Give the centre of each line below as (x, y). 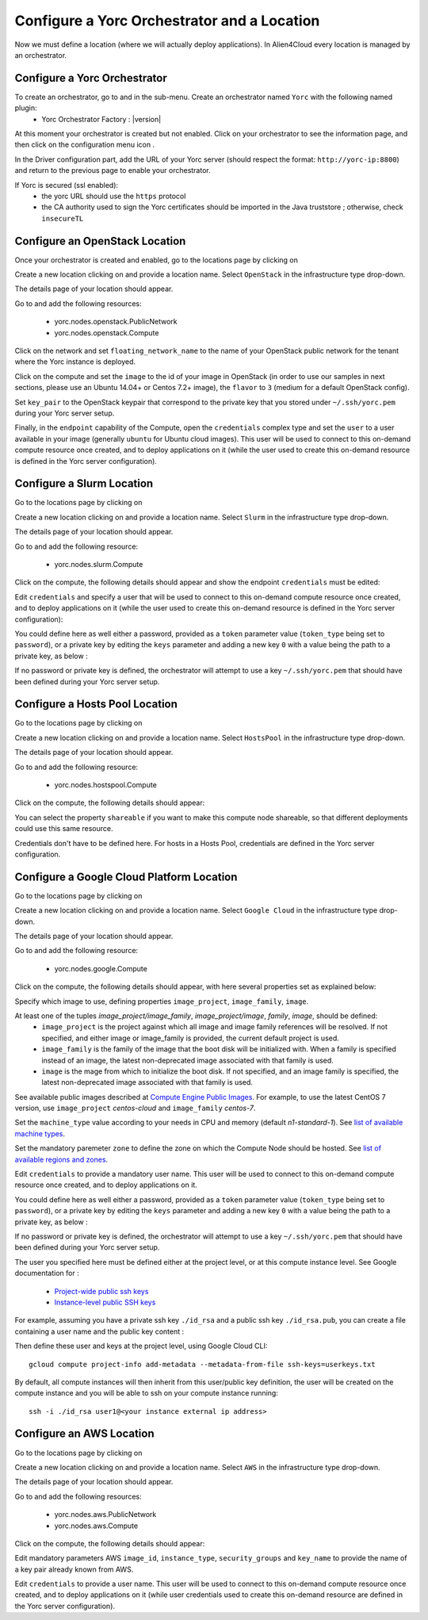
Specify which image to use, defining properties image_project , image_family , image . (162, 1001)
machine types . (40, 1133)
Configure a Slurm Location (84, 484)
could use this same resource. (64, 829)
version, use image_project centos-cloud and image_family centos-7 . (135, 1108)
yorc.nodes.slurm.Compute (99, 564)
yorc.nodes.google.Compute (101, 968)
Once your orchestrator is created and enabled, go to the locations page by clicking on (157, 260)
